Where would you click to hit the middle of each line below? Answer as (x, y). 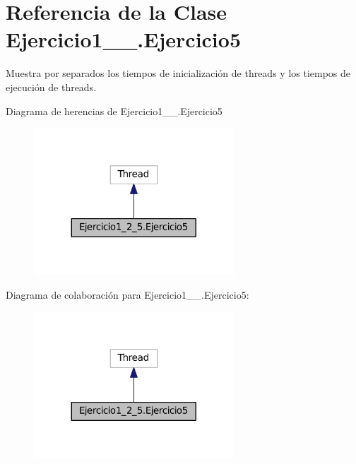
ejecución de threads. (51, 87)
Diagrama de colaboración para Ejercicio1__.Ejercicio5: (127, 294)
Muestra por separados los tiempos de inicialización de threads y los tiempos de (178, 73)
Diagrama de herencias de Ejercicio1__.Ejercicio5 (114, 111)
